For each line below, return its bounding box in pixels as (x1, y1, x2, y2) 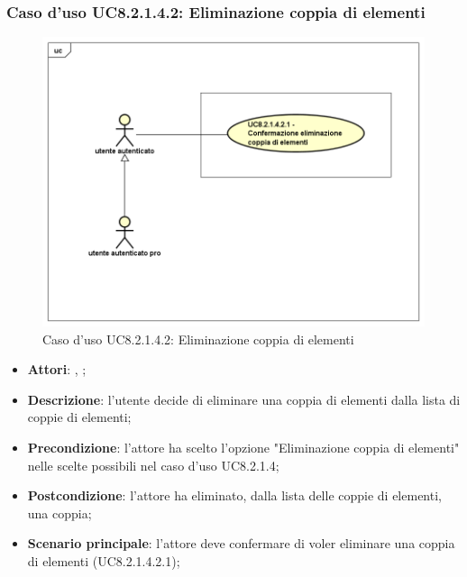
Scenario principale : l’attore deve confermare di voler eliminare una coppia (27, 534, 455, 553)
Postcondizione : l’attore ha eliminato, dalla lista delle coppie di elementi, (27, 486, 442, 505)
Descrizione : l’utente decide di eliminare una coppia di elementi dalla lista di (27, 389, 461, 408)
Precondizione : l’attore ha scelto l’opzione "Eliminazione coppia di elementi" (27, 438, 460, 457)
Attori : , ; (27, 360, 87, 379)
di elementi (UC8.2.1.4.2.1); (27, 552, 180, 571)
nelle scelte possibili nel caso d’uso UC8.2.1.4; (27, 455, 279, 474)
